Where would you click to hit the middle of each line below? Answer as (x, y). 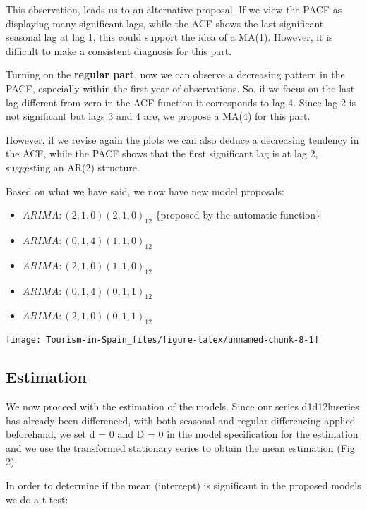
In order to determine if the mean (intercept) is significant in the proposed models (183, 485)
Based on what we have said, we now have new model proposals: (145, 191)
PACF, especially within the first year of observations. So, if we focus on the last (180, 88)
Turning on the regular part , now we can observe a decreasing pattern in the (175, 74)
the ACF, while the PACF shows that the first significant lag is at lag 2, (162, 153)
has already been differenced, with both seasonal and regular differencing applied (181, 420)
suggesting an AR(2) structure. (73, 167)
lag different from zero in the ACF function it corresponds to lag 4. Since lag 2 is (181, 102)
